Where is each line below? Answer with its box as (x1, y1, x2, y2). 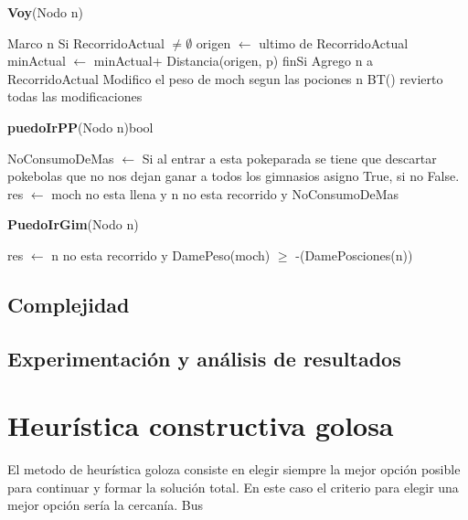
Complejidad (7, 290, 130, 318)
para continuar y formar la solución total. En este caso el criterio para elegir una (7, 477, 459, 496)
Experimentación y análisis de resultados (7, 344, 401, 372)
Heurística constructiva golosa (7, 407, 394, 444)
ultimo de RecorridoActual (259, 33, 409, 52)
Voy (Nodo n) (7, 3, 83, 21)
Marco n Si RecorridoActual (7, 33, 165, 52)
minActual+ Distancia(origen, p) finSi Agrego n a (93, 51, 374, 70)
